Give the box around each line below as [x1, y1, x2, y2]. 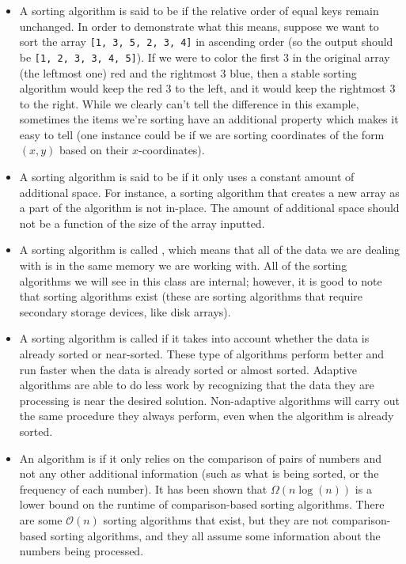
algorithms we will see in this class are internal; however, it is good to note [19, 272, 382, 289]
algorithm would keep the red [19, 80, 162, 97]
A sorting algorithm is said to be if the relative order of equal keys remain [19, 2, 379, 18]
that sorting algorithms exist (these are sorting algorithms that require [19, 288, 362, 305]
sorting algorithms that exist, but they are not [103, 511, 328, 528]
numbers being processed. [19, 543, 144, 559]
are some [19, 511, 63, 528]
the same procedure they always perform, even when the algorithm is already [19, 407, 394, 424]
